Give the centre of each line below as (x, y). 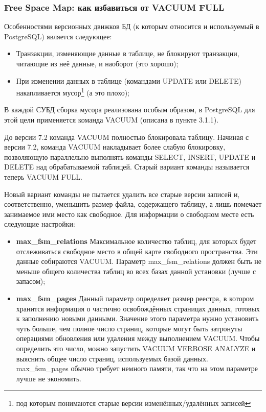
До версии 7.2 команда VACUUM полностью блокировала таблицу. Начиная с (127, 137)
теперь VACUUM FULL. (43, 177)
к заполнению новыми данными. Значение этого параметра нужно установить (137, 318)
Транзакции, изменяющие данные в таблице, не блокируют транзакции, (128, 53)
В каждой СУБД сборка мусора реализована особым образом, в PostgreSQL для (130, 110)
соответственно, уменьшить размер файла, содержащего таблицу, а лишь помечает (133, 204)
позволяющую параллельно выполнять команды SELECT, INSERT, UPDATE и (130, 156)
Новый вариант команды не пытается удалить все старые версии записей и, (122, 194)
